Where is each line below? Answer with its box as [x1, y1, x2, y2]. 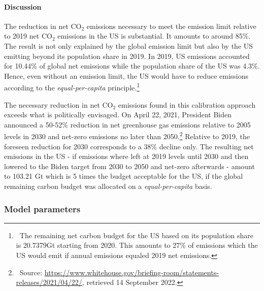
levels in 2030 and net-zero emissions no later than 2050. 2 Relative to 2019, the [4, 130, 250, 142]
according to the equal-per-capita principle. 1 [4, 81, 140, 93]
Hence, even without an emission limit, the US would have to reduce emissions [4, 70, 249, 81]
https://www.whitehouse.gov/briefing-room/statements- [44, 267, 219, 277]
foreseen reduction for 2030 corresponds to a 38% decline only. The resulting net [4, 141, 254, 151]
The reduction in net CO [4, 20, 82, 31]
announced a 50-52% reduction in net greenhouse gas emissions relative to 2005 [4, 119, 251, 130]
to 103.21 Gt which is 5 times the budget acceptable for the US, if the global [4, 171, 243, 181]
